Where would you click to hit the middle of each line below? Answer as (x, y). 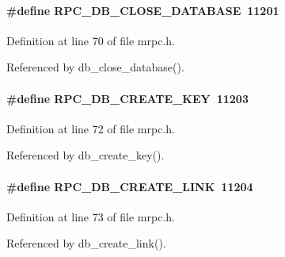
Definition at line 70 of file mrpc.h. (91, 40)
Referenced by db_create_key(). (85, 155)
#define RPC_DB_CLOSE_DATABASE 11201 (143, 10)
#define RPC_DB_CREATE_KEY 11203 (127, 98)
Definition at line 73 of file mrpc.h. (91, 216)
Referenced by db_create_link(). (86, 243)
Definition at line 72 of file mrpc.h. (91, 128)
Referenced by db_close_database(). (95, 67)
